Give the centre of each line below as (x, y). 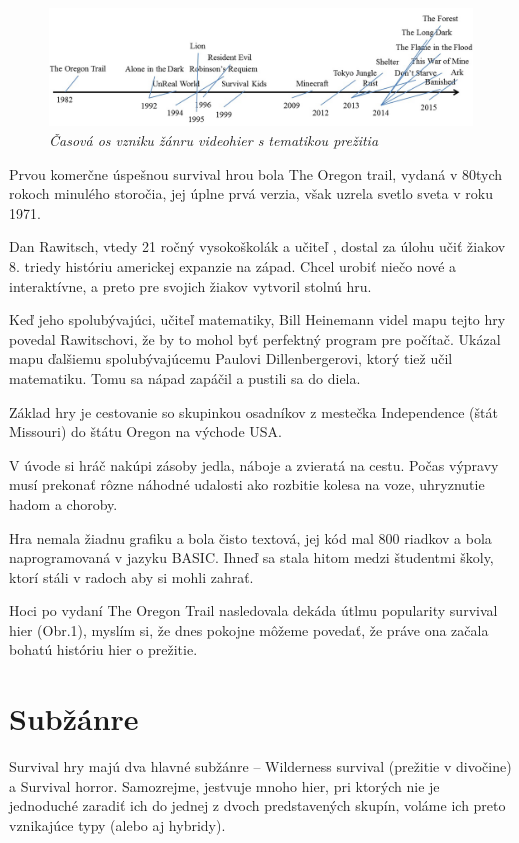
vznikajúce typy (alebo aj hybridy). (117, 824)
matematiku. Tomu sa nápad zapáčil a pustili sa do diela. (185, 377)
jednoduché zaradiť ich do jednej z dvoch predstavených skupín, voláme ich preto (257, 805)
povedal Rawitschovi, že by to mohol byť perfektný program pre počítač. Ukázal (255, 338)
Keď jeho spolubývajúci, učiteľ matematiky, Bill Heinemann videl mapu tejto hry (257, 319)
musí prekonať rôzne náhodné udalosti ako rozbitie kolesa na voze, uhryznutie (247, 484)
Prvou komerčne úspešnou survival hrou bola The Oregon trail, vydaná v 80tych (256, 173)
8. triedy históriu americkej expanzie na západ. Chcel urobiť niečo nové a (233, 265)
